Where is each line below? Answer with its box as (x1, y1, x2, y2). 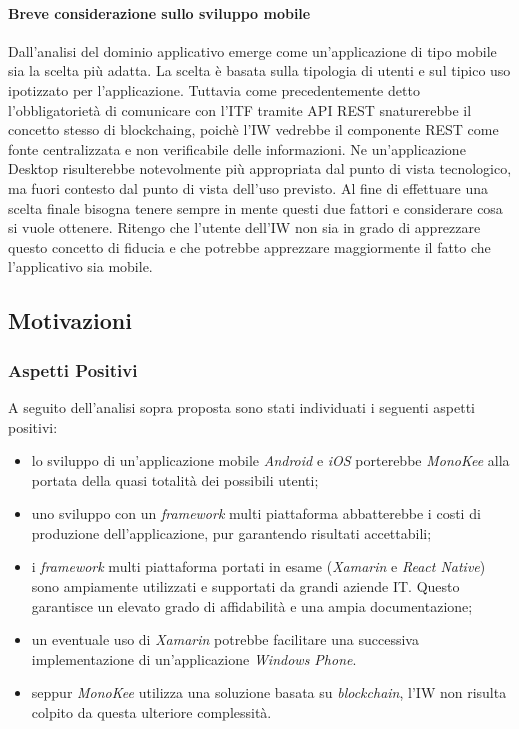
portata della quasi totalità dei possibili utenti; (31, 469, 319, 490)
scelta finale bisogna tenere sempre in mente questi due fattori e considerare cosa (8, 197, 503, 218)
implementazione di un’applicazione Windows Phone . (31, 648, 357, 669)
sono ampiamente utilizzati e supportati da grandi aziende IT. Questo (31, 576, 460, 597)
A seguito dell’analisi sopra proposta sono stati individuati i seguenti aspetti (8, 396, 476, 417)
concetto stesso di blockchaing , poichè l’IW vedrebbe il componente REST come (8, 119, 499, 140)
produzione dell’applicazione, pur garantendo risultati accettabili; (31, 522, 432, 543)
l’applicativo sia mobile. (8, 256, 153, 277)
